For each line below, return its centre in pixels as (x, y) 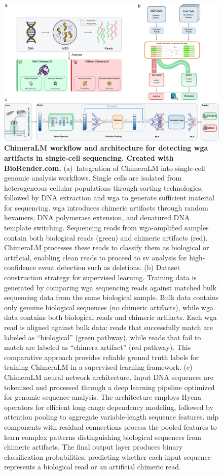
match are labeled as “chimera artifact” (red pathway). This (98, 347)
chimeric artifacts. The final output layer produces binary (94, 447)
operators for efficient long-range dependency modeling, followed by (109, 407)
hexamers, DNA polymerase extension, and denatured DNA (97, 217)
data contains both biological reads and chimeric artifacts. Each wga (110, 317)
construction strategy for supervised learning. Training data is (100, 277)
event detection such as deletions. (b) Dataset (109, 267)
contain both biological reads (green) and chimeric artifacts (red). (106, 237)
